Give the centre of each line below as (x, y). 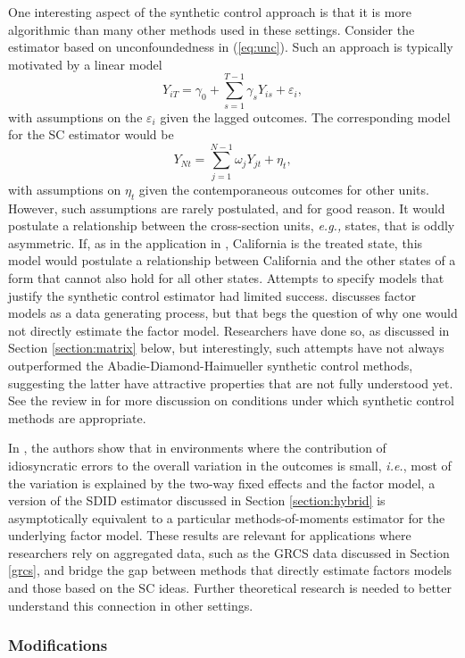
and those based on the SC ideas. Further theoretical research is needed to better (230, 588)
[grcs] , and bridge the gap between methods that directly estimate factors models (230, 570)
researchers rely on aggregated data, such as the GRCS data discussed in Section (229, 552)
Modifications (58, 645)
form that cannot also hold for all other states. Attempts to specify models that (226, 277)
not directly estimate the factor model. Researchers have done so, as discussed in (229, 330)
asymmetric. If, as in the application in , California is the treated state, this (216, 242)
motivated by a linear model (85, 64)
